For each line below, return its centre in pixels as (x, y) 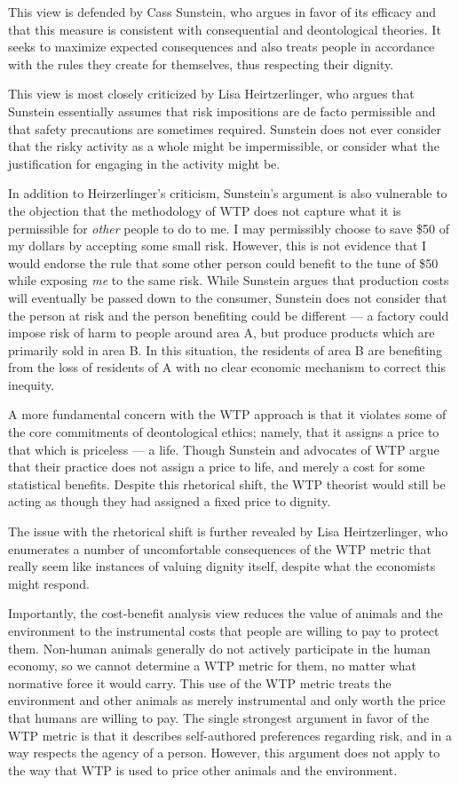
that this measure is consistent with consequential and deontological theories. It (225, 29)
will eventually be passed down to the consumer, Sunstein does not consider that (228, 297)
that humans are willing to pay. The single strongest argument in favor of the (219, 717)
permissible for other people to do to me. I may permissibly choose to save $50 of (229, 228)
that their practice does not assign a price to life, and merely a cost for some (217, 467)
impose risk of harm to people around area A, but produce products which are (222, 333)
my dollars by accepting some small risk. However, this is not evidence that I (218, 246)
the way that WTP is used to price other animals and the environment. (203, 769)
